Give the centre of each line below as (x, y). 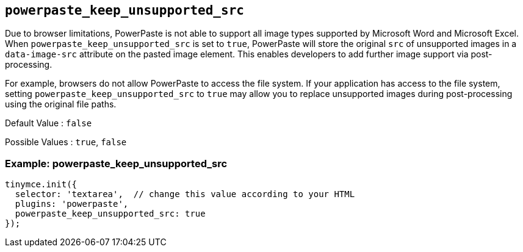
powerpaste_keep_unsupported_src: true (110, 214)
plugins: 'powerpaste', (72, 204)
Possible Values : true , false (66, 142)
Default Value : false (49, 123)
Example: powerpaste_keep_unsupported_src (116, 163)
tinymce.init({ (41, 185)
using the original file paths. (61, 104)
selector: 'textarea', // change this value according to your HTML (185, 194)
